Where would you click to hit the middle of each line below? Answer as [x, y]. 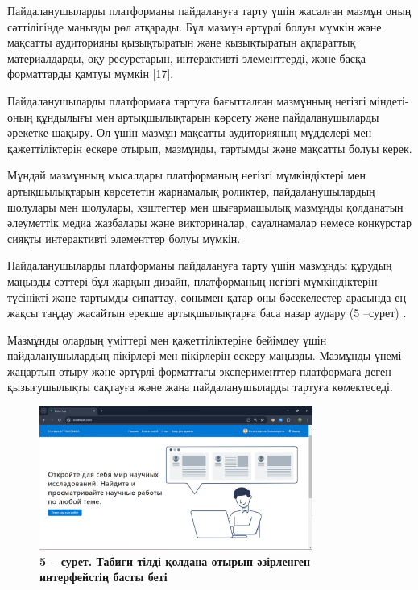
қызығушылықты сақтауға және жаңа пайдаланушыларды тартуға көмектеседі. [200, 387]
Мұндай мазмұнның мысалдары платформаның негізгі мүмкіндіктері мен [187, 175]
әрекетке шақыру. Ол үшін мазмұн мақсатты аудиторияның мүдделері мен [190, 132]
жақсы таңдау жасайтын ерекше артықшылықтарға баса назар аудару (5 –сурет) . [207, 313]
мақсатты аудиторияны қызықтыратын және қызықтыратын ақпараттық [182, 42]
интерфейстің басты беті [103, 577]
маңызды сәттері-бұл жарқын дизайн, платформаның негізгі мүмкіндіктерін [192, 281]
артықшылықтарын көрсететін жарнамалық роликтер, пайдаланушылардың [191, 190]
